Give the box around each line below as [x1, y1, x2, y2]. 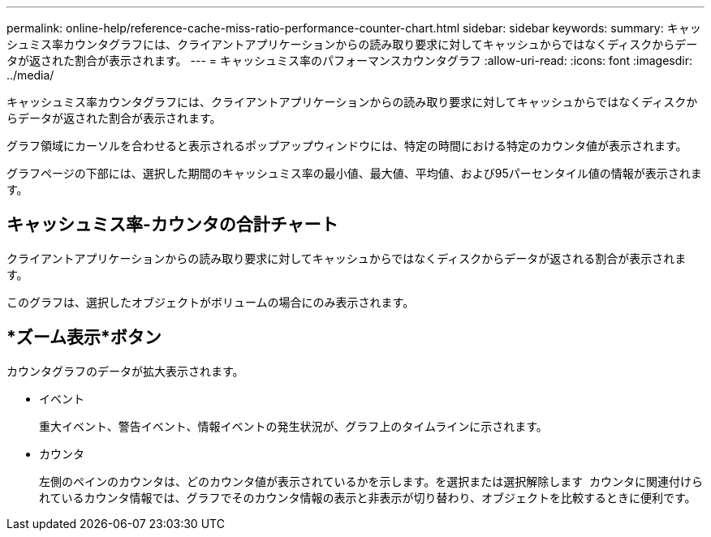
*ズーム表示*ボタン [6, 327, 162, 348]
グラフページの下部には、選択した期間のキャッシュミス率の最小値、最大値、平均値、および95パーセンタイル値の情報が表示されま [6, 166, 702, 180]
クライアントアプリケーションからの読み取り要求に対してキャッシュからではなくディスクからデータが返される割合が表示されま [6, 251, 687, 265]
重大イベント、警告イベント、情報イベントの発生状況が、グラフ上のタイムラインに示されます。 [39, 419, 548, 433]
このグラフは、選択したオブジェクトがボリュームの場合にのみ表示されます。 [6, 294, 415, 309]
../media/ [6, 68, 54, 82]
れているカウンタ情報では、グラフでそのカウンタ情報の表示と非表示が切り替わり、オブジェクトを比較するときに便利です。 [39, 490, 696, 505]
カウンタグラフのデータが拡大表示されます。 [6, 363, 244, 378]
